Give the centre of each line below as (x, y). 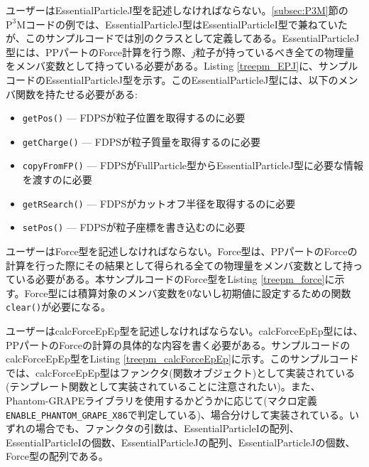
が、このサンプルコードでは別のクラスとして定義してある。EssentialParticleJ (183, 38)
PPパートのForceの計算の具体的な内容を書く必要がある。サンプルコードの (178, 344)
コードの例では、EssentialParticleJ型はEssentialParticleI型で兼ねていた (187, 24)
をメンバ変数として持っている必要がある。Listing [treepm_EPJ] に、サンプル (182, 66)
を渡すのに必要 (57, 179)
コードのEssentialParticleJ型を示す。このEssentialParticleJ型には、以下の (172, 79)
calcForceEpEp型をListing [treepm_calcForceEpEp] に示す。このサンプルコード (182, 359)
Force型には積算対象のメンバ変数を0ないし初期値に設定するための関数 (188, 292)
